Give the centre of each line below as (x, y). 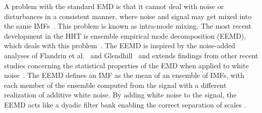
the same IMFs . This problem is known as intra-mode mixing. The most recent (128, 26)
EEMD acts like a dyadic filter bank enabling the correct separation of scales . (125, 104)
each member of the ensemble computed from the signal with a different (115, 85)
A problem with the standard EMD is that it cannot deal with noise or (114, 6)
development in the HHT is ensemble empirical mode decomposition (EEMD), (125, 35)
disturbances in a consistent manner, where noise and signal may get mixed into (128, 16)
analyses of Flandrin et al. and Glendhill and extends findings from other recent (131, 55)
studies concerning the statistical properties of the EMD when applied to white (126, 65)
